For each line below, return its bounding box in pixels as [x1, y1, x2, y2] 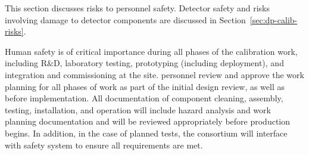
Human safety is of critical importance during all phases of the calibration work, [5, 45, 298, 57]
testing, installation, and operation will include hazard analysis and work [5, 103, 271, 116]
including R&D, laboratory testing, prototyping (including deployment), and [5, 57, 284, 69]
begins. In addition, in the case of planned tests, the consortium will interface [5, 126, 288, 139]
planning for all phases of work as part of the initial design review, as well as [5, 80, 285, 92]
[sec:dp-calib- [249, 13, 298, 26]
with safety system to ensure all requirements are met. [5, 138, 203, 151]
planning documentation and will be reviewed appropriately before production [5, 115, 291, 128]
